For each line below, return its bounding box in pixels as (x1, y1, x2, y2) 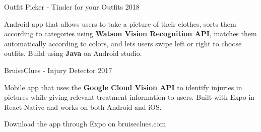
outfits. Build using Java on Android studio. (4, 48, 142, 58)
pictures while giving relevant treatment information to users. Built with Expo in (4, 92, 255, 102)
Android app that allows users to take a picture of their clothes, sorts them (4, 18, 236, 29)
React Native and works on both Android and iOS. (4, 101, 162, 112)
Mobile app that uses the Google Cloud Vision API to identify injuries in (4, 82, 242, 92)
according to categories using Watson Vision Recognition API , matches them (4, 28, 257, 39)
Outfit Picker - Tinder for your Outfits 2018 (4, 2, 140, 12)
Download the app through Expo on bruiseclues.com (4, 118, 166, 129)
